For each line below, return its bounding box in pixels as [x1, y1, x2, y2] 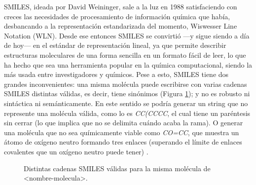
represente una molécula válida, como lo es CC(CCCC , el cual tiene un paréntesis [4, 108, 251, 118]
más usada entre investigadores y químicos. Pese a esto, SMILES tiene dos [4, 69, 229, 79]
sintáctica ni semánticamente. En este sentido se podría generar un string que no [4, 98, 248, 108]
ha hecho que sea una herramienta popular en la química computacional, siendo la [4, 59, 253, 70]
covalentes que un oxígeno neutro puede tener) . [4, 146, 148, 156]
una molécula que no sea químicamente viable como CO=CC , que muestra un [4, 127, 239, 137]
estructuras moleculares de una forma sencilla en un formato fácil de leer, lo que [4, 49, 246, 60]
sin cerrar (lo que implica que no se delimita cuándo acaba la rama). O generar [4, 117, 243, 128]
